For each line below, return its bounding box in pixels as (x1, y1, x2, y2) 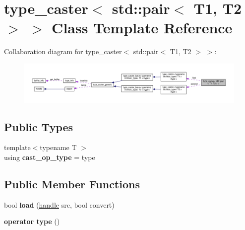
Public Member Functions (4, 176, 140, 191)
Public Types (4, 119, 73, 134)
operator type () (4, 216, 60, 227)
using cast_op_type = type (4, 152, 95, 162)
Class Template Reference (52, 17, 233, 38)
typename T (40, 142, 77, 153)
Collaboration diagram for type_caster (4, 46, 122, 57)
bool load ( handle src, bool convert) (4, 199, 115, 210)
